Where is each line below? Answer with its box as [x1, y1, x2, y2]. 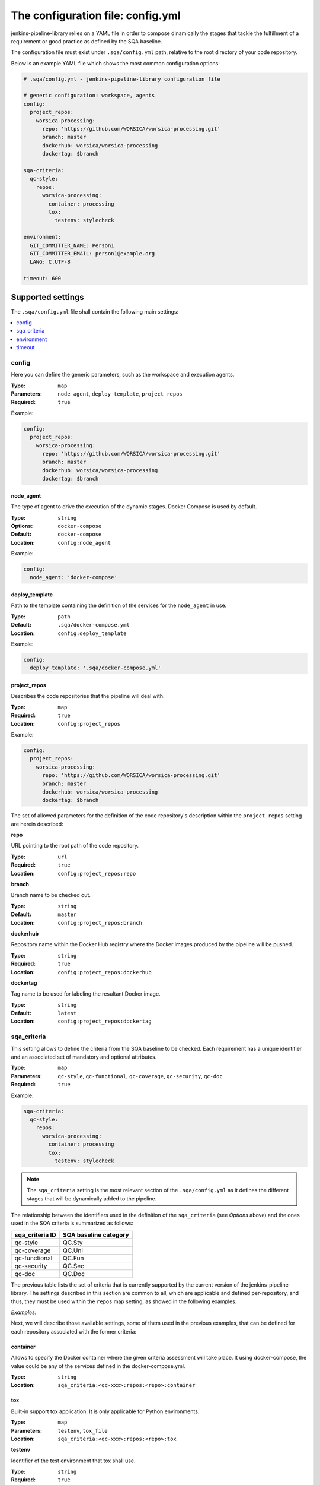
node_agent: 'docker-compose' [30, 574, 118, 581]
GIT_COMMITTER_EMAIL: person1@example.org [30, 250, 155, 257]
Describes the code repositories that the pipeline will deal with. [11, 693, 165, 700]
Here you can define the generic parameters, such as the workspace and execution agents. [11, 371, 235, 378]
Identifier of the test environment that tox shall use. [11, 1457, 136, 1464]
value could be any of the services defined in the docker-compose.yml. [11, 1362, 185, 1369]
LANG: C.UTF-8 [30, 258, 71, 266]
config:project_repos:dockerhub [57, 969, 152, 975]
